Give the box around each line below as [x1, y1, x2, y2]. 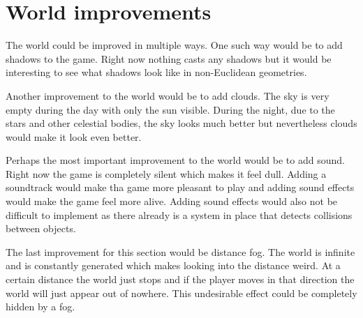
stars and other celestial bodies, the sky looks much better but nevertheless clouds [6, 116, 357, 130]
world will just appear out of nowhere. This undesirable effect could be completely [6, 285, 357, 300]
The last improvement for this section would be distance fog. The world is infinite [6, 244, 355, 259]
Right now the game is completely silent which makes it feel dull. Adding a [6, 166, 327, 181]
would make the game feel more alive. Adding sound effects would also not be [6, 194, 338, 209]
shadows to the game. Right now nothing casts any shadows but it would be [6, 51, 332, 66]
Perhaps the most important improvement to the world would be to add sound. [6, 153, 345, 167]
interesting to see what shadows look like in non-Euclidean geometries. [6, 65, 307, 79]
